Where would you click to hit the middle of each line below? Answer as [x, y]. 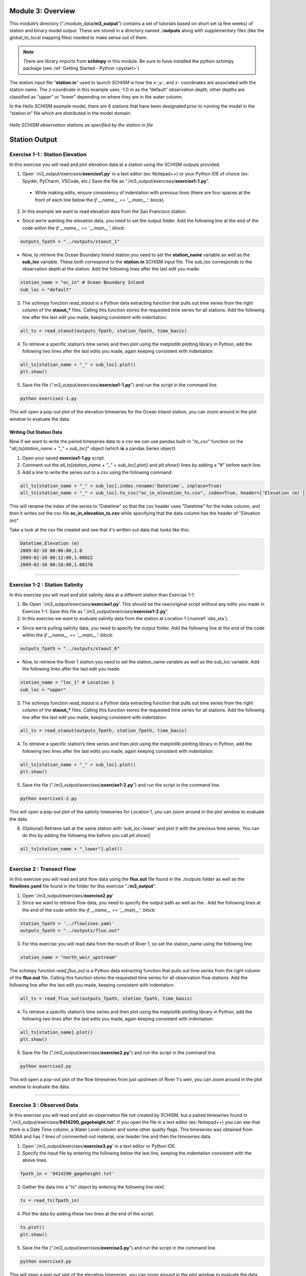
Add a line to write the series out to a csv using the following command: [97, 472]
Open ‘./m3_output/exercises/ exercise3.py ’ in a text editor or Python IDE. [99, 1146]
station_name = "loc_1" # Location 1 [67, 682]
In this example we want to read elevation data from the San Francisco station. [105, 211]
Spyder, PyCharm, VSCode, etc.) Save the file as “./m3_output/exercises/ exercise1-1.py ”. [116, 181]
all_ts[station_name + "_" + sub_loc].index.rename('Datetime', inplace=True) [121, 486]
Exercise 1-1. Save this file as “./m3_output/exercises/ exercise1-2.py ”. [95, 611]
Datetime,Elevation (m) [50, 543]
